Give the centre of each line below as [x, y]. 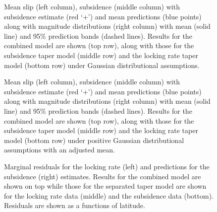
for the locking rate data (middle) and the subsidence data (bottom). [109, 195]
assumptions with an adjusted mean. [59, 150]
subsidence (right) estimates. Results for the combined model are [103, 176]
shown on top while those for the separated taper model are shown [105, 186]
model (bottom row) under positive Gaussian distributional [94, 140]
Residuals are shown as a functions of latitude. [75, 205]
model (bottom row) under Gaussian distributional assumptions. [102, 65]
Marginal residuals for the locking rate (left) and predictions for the [107, 166]
